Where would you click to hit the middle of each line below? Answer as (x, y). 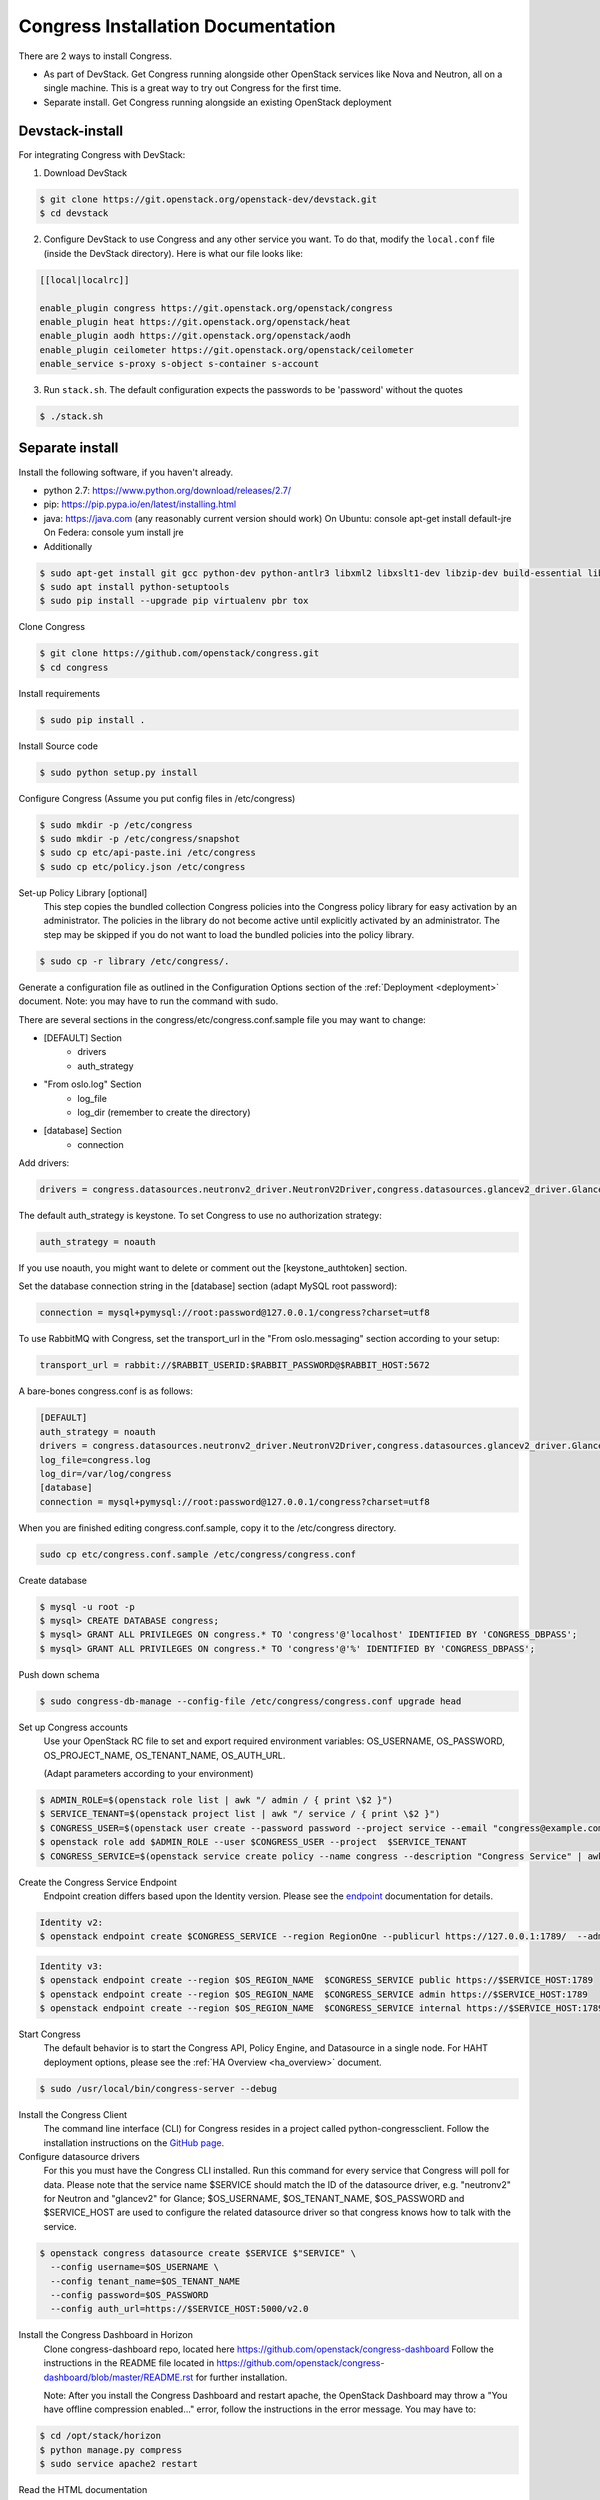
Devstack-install (71, 130)
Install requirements (59, 693)
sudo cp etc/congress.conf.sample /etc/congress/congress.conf (198, 1554)
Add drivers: (44, 1163)
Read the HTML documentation (83, 2490)
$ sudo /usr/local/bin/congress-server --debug (158, 2088)
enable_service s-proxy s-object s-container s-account (179, 364)
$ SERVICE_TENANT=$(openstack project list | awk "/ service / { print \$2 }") (240, 1814)
